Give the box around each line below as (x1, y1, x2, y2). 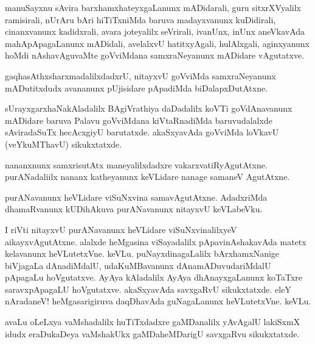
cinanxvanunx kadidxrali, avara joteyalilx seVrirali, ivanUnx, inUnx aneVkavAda (5, 25, 305, 38)
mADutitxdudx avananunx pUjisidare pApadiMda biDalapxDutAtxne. (5, 81, 268, 94)
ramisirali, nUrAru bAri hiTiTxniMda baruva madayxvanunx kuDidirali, (5, 13, 276, 26)
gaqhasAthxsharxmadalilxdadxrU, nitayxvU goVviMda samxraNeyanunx (5, 69, 276, 82)
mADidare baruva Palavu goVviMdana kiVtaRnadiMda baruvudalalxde (5, 113, 272, 126)
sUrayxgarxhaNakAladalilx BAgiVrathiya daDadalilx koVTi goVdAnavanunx (5, 102, 292, 115)
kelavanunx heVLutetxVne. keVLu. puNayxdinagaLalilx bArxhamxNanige (5, 247, 280, 260)
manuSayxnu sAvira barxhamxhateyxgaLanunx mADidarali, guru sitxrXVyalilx (5, 1, 301, 13)
